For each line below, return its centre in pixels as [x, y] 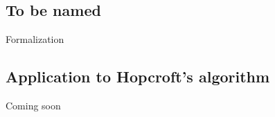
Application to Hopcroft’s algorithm [138, 76]
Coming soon [33, 105]
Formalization [35, 39]
